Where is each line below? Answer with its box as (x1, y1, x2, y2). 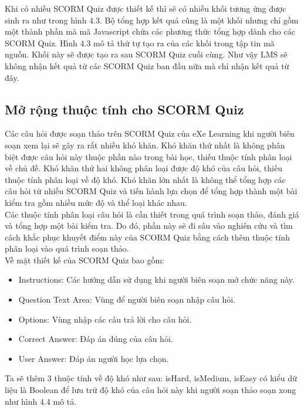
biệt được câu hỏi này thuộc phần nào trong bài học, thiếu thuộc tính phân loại (5, 150, 292, 162)
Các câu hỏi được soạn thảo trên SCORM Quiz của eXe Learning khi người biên (5, 127, 295, 140)
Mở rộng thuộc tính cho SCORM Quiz (5, 100, 244, 118)
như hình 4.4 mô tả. (5, 395, 77, 407)
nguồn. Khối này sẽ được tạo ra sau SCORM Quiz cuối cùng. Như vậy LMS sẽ (5, 48, 288, 60)
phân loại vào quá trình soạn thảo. (5, 242, 129, 255)
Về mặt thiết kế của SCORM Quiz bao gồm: (5, 253, 165, 266)
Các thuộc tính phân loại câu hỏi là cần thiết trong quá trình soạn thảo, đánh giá (5, 208, 299, 220)
